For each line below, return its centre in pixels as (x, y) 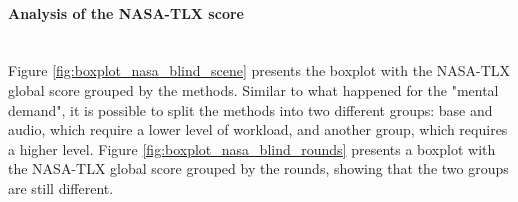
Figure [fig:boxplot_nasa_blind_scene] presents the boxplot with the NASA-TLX (259, 70)
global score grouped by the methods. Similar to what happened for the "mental (253, 89)
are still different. (61, 187)
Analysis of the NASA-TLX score (126, 12)
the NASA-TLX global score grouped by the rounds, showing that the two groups (258, 168)
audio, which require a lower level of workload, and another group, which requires (258, 129)
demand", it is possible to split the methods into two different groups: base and (250, 109)
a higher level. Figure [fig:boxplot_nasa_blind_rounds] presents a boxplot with (252, 148)
